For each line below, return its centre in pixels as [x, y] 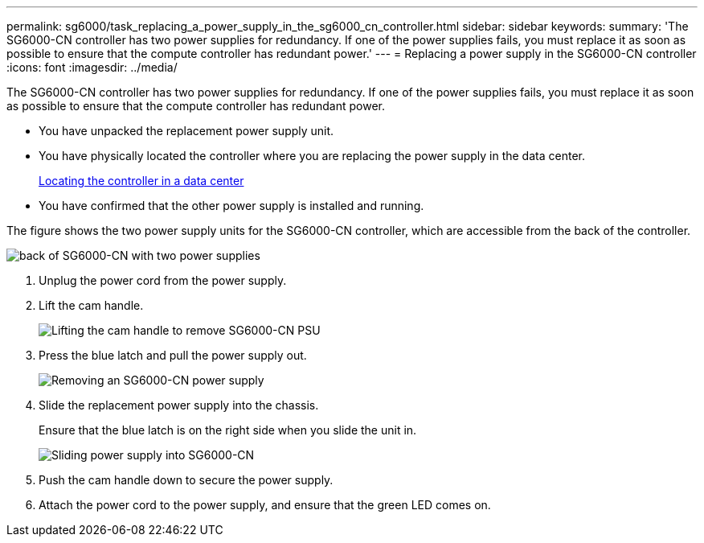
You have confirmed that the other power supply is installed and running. [231, 206]
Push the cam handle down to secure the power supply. [186, 480]
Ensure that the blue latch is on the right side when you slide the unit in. [228, 430]
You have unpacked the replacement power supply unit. [186, 131]
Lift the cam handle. [91, 305]
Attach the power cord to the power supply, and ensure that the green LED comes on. [265, 505]
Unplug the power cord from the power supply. [163, 280]
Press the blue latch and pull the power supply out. [173, 355]
